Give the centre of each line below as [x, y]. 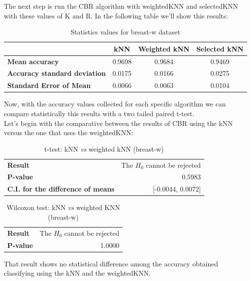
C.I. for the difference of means [61, 189]
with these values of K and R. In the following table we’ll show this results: [116, 15]
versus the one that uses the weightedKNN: [69, 132]
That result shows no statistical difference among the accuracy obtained [111, 263]
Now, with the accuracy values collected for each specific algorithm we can [115, 104]
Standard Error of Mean [49, 85]
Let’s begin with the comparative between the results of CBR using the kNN [118, 123]
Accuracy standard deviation [57, 73]
